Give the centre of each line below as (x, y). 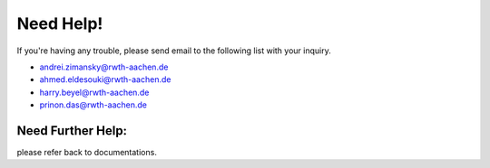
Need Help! (60, 23)
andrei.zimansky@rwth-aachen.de (104, 67)
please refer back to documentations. (87, 153)
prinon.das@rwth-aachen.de (93, 105)
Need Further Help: (72, 131)
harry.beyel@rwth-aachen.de (94, 92)
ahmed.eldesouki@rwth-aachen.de (105, 79)
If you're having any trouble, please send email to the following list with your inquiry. (174, 51)
